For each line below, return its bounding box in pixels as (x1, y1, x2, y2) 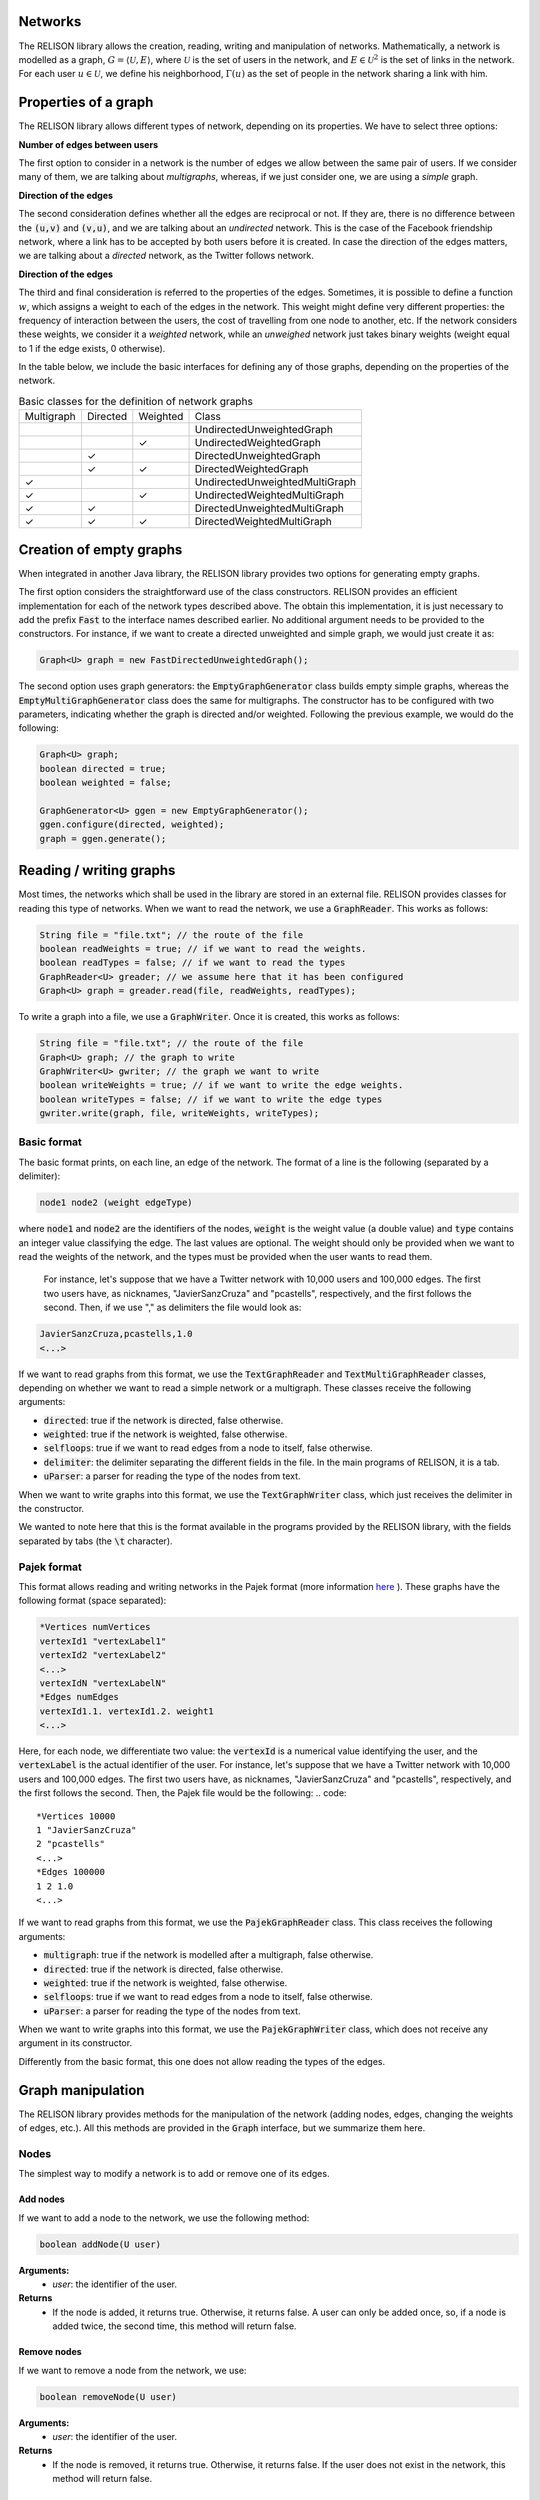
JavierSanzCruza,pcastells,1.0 (39, 1328, 194, 1340)
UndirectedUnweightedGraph (194, 423, 334, 437)
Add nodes (18, 2193, 65, 2205)
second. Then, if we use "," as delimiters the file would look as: (43, 1301, 302, 1314)
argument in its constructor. (18, 2037, 133, 2049)
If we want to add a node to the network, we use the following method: (18, 2211, 310, 2224)
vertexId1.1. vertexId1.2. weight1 (39, 1705, 214, 1717)
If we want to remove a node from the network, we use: (18, 2364, 247, 2376)
